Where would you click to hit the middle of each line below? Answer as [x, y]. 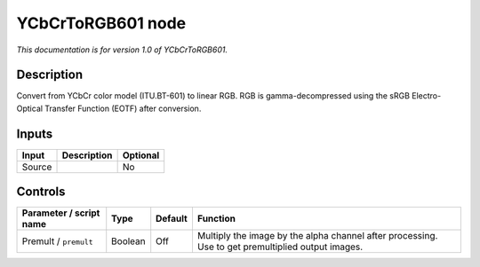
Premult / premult [57, 241]
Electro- [427, 96]
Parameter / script [61, 213]
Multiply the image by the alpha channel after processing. [317, 236]
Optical [30, 108]
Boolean [128, 241]
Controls [41, 192]
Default [172, 219]
